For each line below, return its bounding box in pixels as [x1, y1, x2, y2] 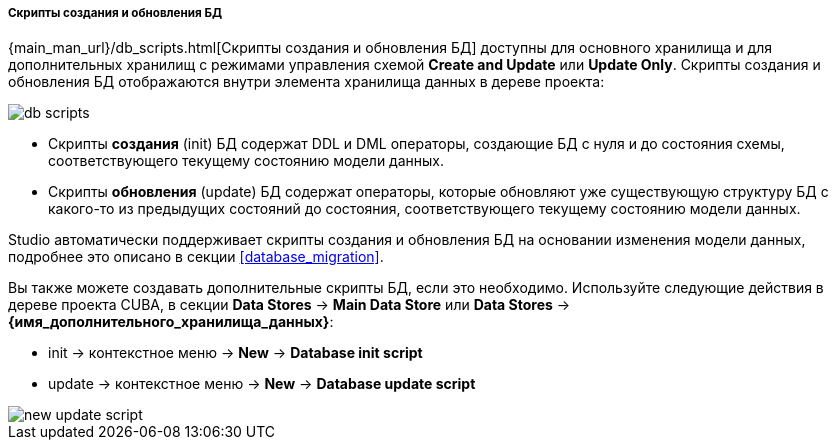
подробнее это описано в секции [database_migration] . [8, 248, 384, 266]
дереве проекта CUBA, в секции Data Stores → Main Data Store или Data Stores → [8, 296, 571, 314]
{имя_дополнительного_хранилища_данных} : [8, 313, 334, 331]
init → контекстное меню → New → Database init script [48, 344, 423, 362]
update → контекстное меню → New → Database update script [48, 375, 476, 393]
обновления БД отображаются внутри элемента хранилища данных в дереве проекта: [8, 73, 605, 91]
